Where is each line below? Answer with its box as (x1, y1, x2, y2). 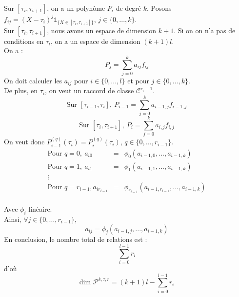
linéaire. (28, 204, 52, 214)
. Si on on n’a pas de (174, 25, 236, 35)
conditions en (4, 36, 43, 46)
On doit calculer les (4, 76, 62, 85)
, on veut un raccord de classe (45, 85, 134, 96)
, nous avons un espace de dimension (47, 25, 157, 35)
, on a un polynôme (47, 3, 105, 13)
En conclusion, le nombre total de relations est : (4, 234, 147, 244)
